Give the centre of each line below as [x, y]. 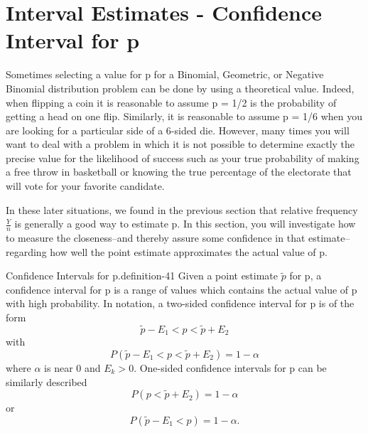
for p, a [305, 276]
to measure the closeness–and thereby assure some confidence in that [156, 238]
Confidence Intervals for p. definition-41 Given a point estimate [142, 276]
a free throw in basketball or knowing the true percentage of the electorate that [179, 172]
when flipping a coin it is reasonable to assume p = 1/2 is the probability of [171, 102]
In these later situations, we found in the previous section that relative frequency [182, 209]
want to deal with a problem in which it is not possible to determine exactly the [180, 144]
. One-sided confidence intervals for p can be [230, 367]
